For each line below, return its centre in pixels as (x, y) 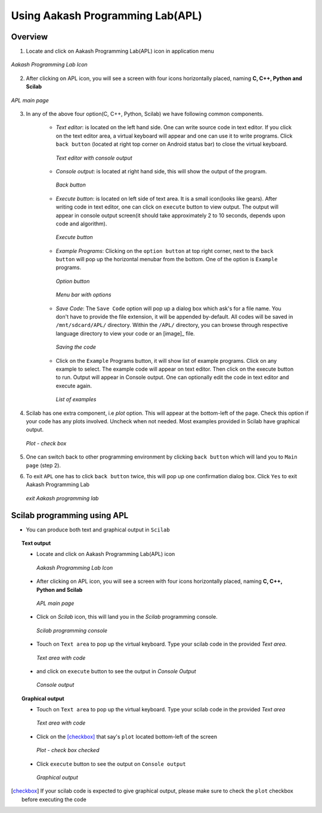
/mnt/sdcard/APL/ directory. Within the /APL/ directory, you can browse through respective (172, 325)
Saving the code (76, 347)
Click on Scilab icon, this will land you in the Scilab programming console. (127, 617)
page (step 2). (43, 465)
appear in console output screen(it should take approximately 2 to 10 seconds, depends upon (171, 215)
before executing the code (54, 799)
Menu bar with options (83, 295)
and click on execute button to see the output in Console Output (116, 671)
